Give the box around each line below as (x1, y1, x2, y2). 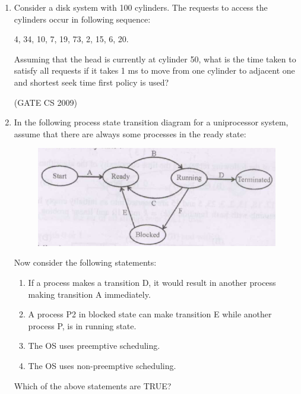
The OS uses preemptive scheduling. (28, 339, 160, 352)
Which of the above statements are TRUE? (14, 379, 172, 392)
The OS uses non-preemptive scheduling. (28, 359, 176, 371)
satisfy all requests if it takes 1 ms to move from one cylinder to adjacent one (14, 64, 295, 77)
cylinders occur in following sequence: (14, 12, 151, 25)
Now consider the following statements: (14, 256, 157, 269)
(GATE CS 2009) (14, 96, 77, 108)
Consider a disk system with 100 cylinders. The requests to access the (14, 1, 268, 13)
